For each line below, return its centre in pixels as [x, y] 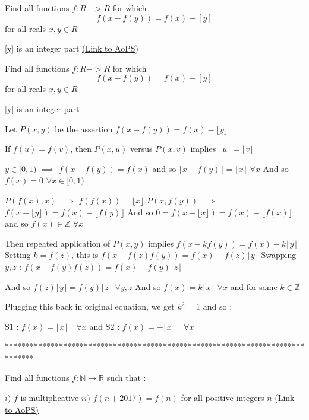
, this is [85, 255]
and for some [254, 286]
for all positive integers [223, 398]
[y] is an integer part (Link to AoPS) [72, 48]
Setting [18, 255]
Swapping [279, 255]
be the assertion [84, 128]
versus [141, 149]
